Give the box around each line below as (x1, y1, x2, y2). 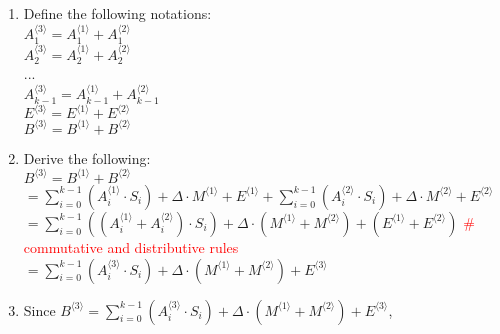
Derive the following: (23, 147, 151, 168)
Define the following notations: (23, 3, 212, 23)
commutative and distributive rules (23, 236, 239, 257)
